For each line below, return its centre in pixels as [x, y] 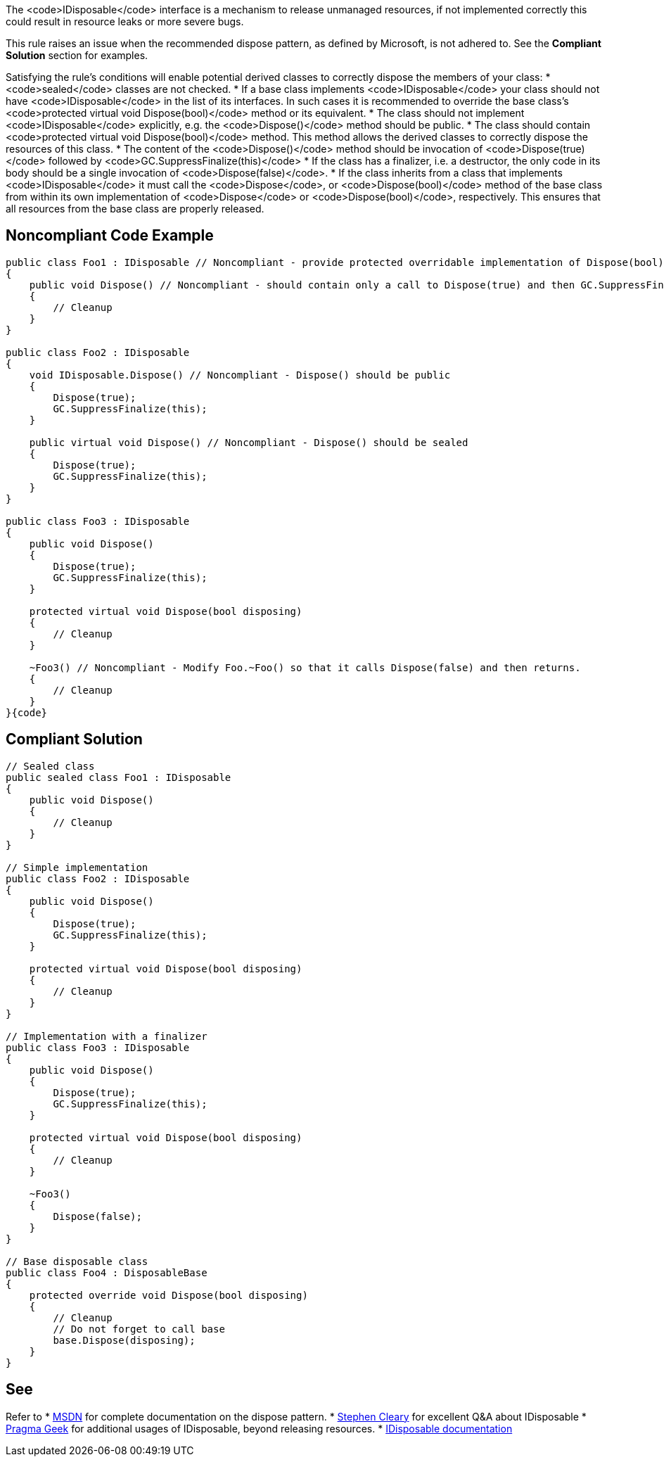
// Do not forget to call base [139, 1329]
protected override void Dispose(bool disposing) [168, 1295]
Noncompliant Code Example [110, 236]
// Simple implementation [77, 867]
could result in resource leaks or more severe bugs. [125, 21]
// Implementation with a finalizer [107, 1036]
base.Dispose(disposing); [124, 1340]
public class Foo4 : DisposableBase [107, 1272]
